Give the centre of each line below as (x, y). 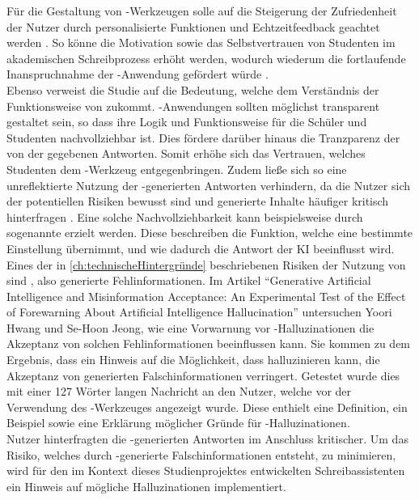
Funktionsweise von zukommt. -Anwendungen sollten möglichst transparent (193, 106)
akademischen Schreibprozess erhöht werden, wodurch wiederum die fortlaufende (206, 58)
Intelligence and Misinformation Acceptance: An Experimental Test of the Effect (206, 296)
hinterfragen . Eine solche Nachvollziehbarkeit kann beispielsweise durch (185, 216)
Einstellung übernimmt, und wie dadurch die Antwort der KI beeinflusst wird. (201, 248)
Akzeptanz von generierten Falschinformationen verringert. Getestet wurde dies (203, 375)
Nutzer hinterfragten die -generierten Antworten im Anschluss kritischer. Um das (207, 439)
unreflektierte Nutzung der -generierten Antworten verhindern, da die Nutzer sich (208, 185)
